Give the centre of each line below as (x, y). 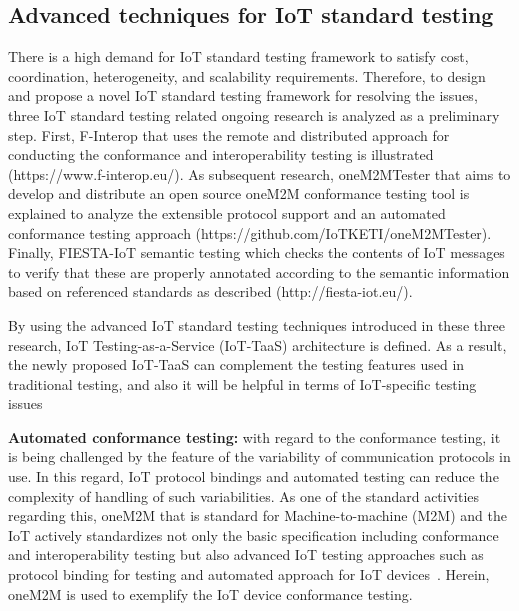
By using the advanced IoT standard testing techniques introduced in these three (256, 324)
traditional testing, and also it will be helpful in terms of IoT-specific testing (242, 383)
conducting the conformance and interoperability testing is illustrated (221, 154)
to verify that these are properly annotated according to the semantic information (259, 271)
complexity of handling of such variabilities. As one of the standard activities (244, 495)
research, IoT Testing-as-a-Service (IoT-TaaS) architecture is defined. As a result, (257, 344)
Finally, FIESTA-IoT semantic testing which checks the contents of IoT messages (256, 252)
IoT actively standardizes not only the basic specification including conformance (253, 534)
